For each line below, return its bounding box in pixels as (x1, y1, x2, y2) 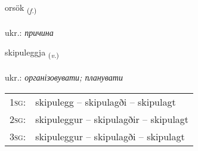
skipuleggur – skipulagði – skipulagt (35, 129, 185, 143)
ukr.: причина (5, 26, 54, 38)
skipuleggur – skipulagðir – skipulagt (35, 112, 189, 126)
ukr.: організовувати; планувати (5, 71, 123, 84)
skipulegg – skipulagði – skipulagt (35, 94, 176, 109)
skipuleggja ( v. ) (5, 46, 59, 60)
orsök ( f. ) (5, 1, 37, 15)
